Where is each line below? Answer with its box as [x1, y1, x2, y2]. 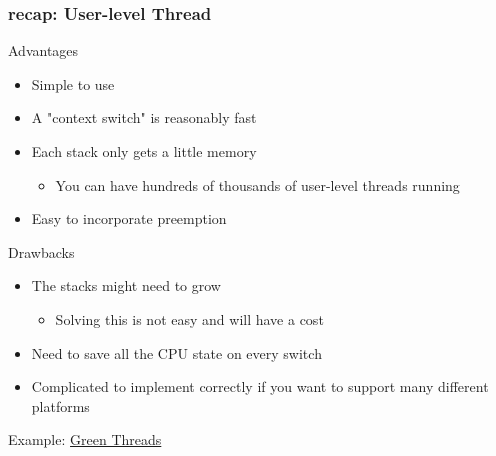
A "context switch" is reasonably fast [31, 107, 257, 128]
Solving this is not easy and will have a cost [55, 308, 324, 329]
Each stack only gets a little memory [31, 141, 257, 161]
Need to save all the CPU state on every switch [31, 342, 322, 363]
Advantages [8, 40, 79, 61]
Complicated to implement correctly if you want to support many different [31, 376, 489, 397]
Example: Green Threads [8, 429, 162, 450]
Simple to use [31, 73, 115, 94]
